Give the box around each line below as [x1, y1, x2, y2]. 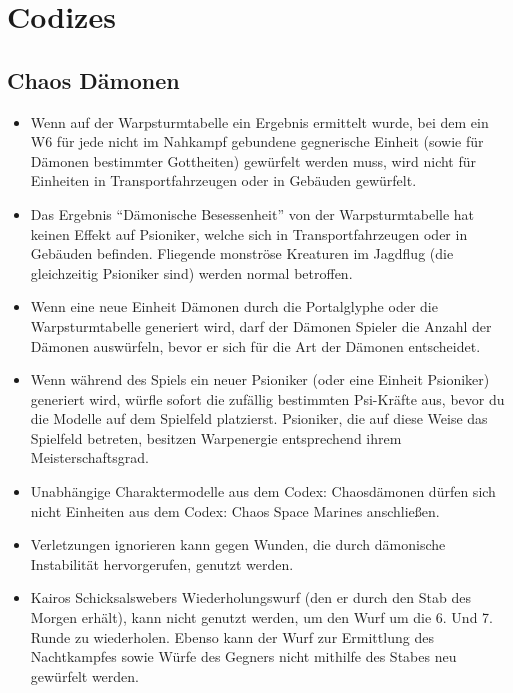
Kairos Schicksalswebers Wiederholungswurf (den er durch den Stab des [30, 587, 471, 608]
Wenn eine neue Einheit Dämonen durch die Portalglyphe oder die [30, 296, 438, 317]
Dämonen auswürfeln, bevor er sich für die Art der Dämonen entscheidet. [30, 335, 481, 356]
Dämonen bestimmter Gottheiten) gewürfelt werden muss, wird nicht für [30, 150, 477, 171]
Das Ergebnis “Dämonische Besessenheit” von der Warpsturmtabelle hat [30, 203, 475, 224]
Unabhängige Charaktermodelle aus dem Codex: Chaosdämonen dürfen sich [30, 481, 496, 502]
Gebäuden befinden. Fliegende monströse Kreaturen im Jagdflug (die [30, 243, 454, 264]
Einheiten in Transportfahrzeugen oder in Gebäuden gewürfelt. [30, 170, 417, 191]
